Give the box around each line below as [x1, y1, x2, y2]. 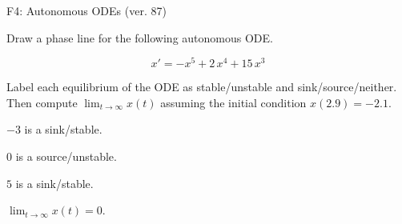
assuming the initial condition [160, 94, 307, 110]
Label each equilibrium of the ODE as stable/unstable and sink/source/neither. [6, 78, 397, 95]
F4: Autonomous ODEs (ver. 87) [6, 2, 167, 18]
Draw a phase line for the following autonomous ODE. [6, 29, 273, 46]
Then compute [6, 94, 78, 110]
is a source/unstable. [15, 148, 117, 165]
